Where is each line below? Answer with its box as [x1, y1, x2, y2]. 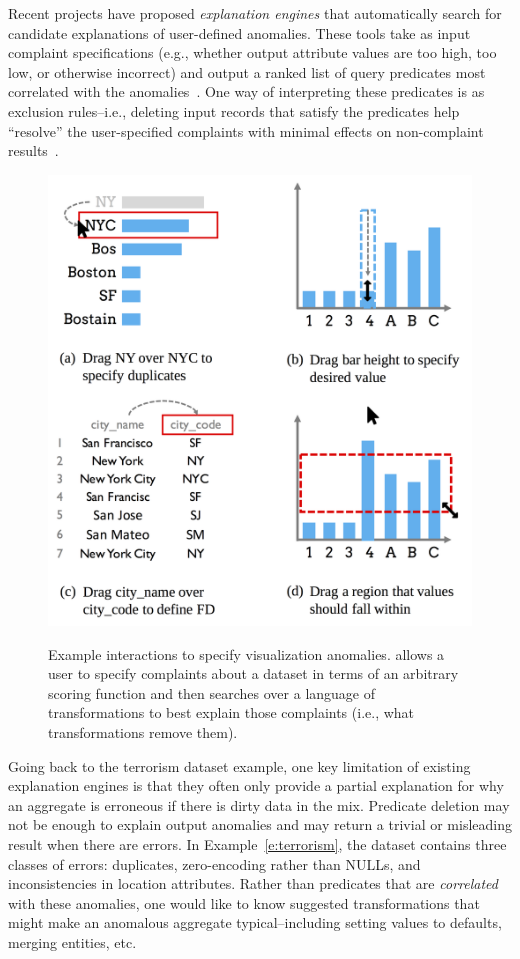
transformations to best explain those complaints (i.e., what [48, 702, 415, 723]
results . [8, 140, 59, 161]
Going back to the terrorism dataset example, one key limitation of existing [8, 755, 471, 776]
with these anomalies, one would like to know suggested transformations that [8, 892, 480, 913]
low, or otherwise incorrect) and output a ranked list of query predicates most [8, 61, 486, 82]
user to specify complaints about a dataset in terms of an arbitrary [48, 663, 459, 684]
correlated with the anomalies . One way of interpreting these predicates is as [8, 81, 485, 102]
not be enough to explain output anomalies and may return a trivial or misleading [8, 814, 512, 835]
